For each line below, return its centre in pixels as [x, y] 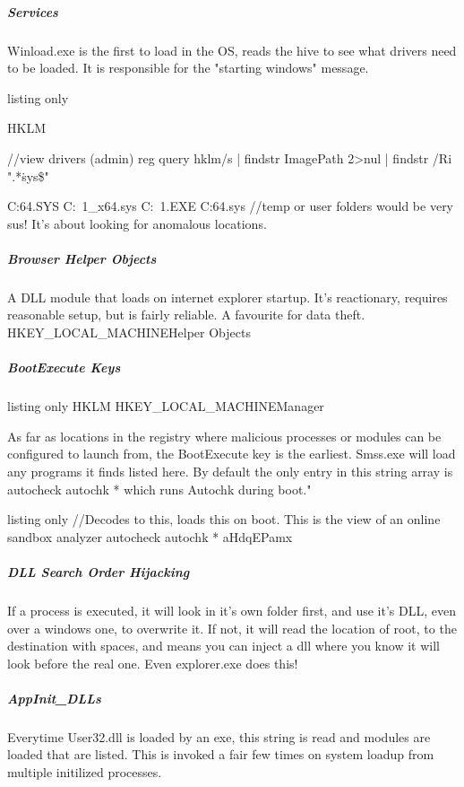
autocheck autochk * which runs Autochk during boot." [159, 489]
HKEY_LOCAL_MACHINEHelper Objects [129, 332]
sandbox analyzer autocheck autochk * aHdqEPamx [150, 536]
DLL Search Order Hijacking [99, 571]
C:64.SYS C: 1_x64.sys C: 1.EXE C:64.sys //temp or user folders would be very [231, 206]
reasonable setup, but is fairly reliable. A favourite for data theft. [186, 315]
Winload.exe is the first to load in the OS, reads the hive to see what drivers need [232, 50]
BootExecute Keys [64, 367]
